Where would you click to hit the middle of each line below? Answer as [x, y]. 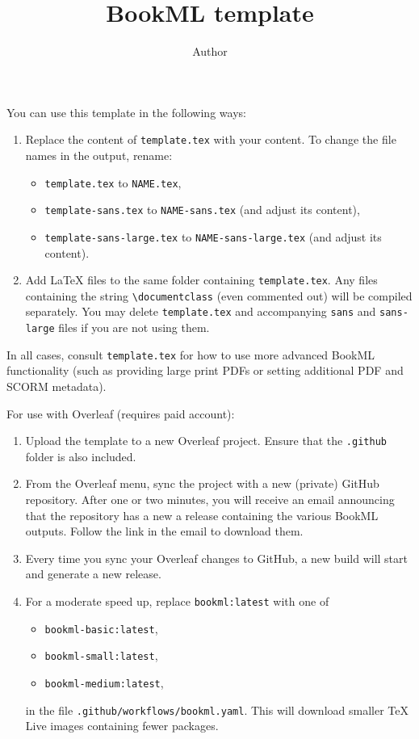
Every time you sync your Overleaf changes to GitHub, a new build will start [216, 558]
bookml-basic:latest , [101, 628]
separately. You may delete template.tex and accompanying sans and [201, 311]
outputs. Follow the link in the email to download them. [164, 531]
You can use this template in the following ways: [126, 112]
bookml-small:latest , [101, 655]
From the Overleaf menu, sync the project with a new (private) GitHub [202, 483]
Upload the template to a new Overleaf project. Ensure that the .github [206, 441]
